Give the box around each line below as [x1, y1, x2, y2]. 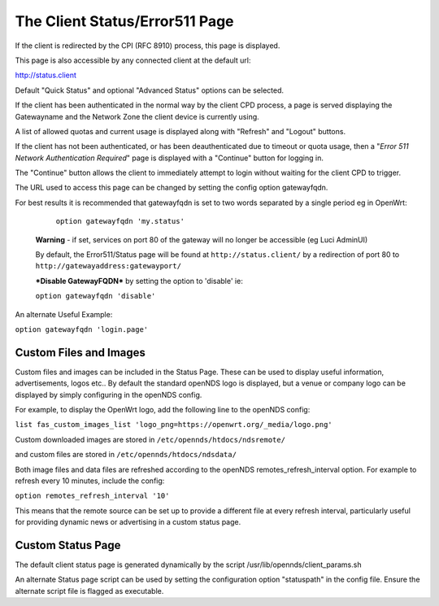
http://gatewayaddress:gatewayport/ [35, 261, 182, 271]
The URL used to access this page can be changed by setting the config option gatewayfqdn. [15, 183, 328, 193]
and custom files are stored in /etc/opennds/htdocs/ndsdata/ [15, 450, 237, 460]
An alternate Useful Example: [15, 309, 113, 319]
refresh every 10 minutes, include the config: [15, 476, 165, 486]
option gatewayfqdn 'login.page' [15, 325, 149, 334]
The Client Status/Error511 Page [15, 12, 235, 30]
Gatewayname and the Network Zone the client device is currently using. [15, 111, 259, 121]
